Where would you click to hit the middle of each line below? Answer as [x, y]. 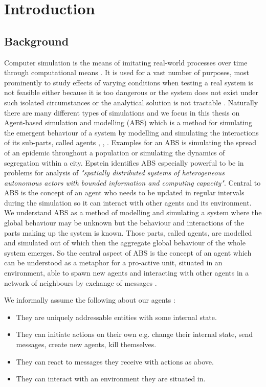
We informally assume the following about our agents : [90, 300]
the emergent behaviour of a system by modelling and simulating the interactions [131, 132]
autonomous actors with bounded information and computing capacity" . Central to [132, 182]
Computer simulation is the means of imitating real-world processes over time [126, 62]
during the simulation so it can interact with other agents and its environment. [128, 202]
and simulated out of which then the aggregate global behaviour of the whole [125, 243]
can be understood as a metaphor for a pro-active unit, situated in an [113, 263]
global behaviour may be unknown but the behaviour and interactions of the [124, 223]
